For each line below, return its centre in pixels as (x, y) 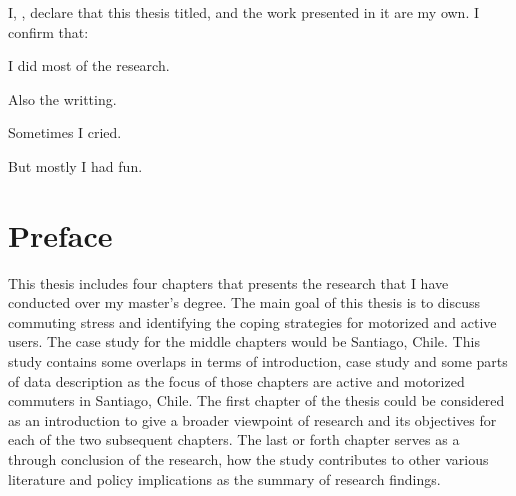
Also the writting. (62, 98)
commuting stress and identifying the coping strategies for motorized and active (252, 321)
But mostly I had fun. (75, 165)
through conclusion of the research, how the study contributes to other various (248, 459)
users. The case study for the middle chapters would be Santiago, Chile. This (244, 341)
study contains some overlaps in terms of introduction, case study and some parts (258, 361)
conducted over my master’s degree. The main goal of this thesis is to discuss (244, 302)
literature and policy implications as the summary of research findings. (224, 478)
